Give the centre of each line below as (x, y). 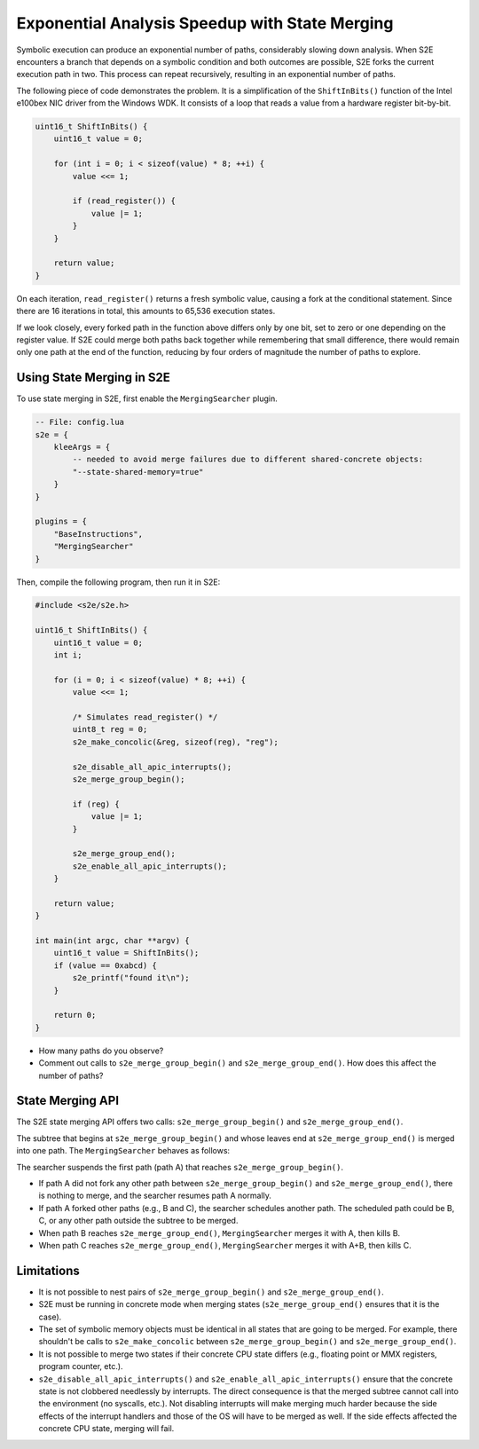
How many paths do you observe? (101, 1051)
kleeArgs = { (82, 447)
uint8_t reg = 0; (110, 729)
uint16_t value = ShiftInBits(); (126, 953)
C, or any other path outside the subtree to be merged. (138, 1221)
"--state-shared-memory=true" (138, 472)
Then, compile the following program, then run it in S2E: (118, 582)
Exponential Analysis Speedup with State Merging (205, 23)
